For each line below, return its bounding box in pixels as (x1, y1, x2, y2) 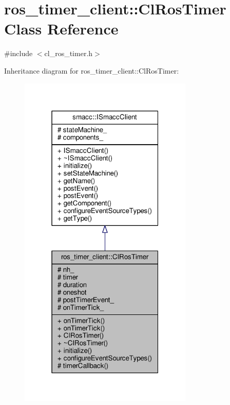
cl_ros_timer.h (44, 48, 93, 59)
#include (4, 48, 33, 59)
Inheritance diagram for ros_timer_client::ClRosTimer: (4, 65, 179, 76)
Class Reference (4, 18, 119, 39)
